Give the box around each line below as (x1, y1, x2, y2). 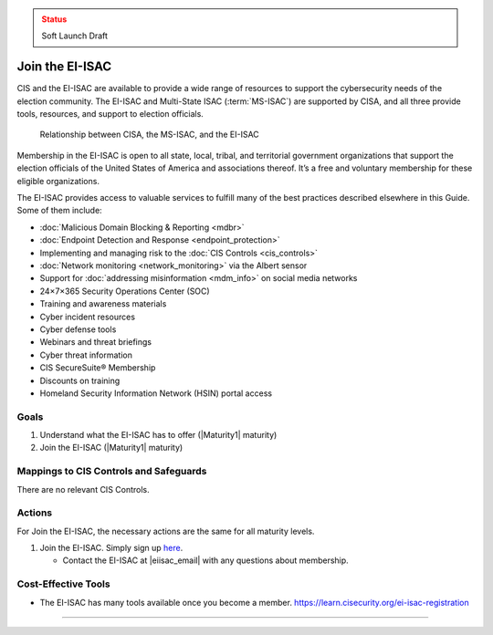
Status (41, 14, 68, 25)
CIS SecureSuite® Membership (39, 362, 156, 373)
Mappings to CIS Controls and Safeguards (16, 465, 207, 478)
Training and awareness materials (39, 298, 167, 309)
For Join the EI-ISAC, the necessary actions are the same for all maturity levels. (16, 526, 315, 536)
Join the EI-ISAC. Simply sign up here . (39, 543, 184, 554)
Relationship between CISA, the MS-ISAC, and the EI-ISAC (39, 129, 259, 141)
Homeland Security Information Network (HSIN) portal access (39, 388, 273, 399)
